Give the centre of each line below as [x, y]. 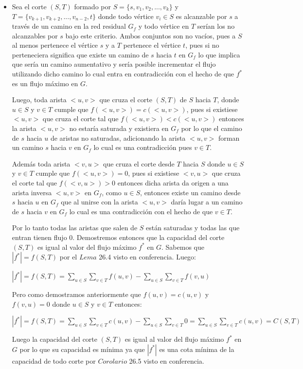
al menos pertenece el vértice [55, 45]
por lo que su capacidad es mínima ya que [82, 349]
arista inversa [32, 192]
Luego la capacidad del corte [55, 339]
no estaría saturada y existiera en [119, 128]
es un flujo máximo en [45, 83]
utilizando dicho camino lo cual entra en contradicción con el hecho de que [123, 74]
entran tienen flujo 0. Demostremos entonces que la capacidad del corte [118, 237]
